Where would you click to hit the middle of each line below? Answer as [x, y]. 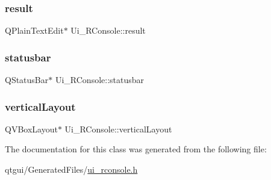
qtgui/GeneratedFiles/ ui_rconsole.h [71, 169]
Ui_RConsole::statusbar [100, 80]
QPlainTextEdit [34, 30]
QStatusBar [27, 80]
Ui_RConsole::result [108, 30]
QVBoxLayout [31, 129]
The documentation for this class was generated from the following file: [136, 149]
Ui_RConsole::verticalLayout [118, 129]
